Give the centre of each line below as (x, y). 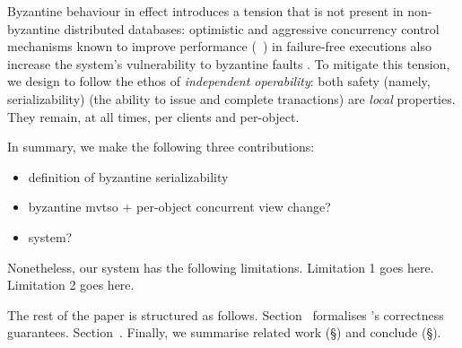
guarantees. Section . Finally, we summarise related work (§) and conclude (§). (224, 332)
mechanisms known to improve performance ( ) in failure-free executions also (219, 46)
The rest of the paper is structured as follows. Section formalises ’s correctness (226, 314)
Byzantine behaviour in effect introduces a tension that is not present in (205, 11)
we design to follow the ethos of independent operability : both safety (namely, (219, 81)
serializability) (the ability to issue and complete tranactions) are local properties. (231, 98)
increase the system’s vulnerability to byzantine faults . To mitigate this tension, (229, 63)
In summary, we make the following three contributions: (161, 147)
